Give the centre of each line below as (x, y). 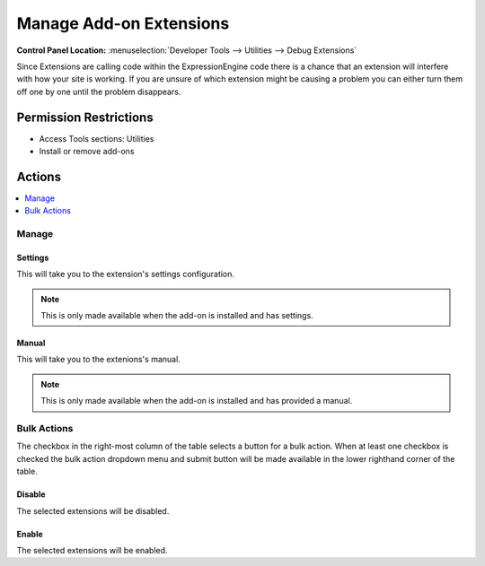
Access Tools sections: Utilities (97, 138)
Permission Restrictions (85, 117)
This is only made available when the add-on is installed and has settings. (177, 316)
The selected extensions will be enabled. (92, 550)
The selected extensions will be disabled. (93, 510)
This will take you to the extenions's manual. (99, 360)
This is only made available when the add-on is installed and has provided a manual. (197, 401)
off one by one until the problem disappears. (99, 91)
